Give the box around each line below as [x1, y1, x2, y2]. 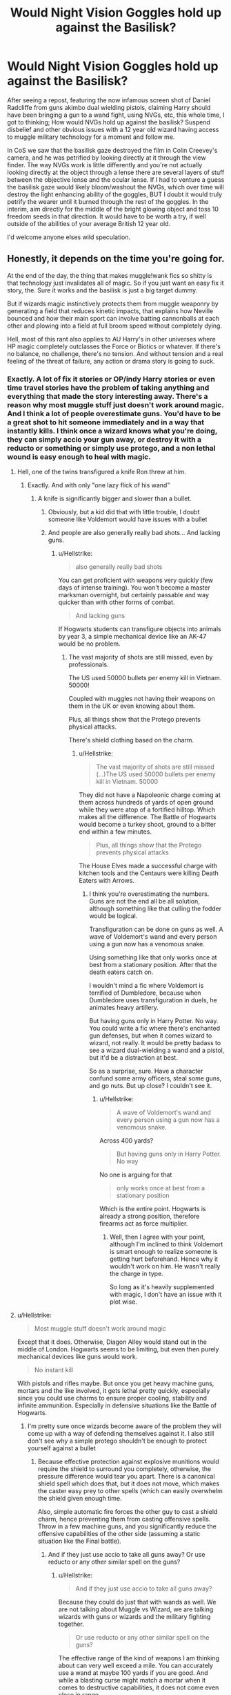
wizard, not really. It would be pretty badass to [89, 1039, 221, 1047]
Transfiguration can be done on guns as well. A [89, 925, 223, 934]
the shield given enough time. [37, 1495, 122, 1503]
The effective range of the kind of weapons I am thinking [58, 1654, 219, 1663]
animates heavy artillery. [89, 1004, 159, 1012]
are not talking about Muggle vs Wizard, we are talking [58, 1605, 214, 1613]
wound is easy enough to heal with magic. [7, 451, 151, 461]
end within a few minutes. [79, 827, 152, 836]
